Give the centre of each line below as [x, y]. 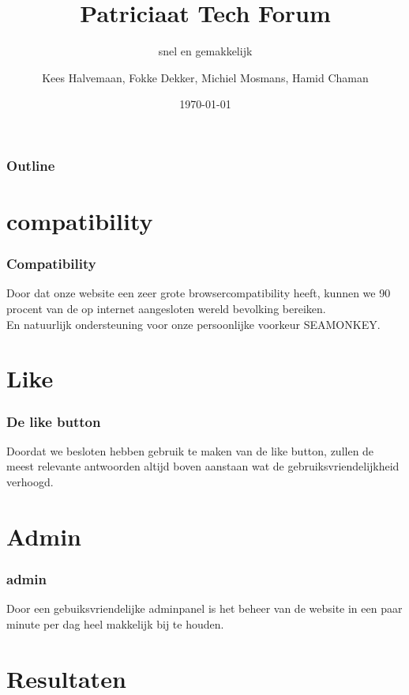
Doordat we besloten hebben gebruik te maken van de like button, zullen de [190, 450]
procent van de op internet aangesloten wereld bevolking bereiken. [166, 309]
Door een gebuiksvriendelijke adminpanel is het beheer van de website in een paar [204, 608]
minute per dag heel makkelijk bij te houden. [115, 623]
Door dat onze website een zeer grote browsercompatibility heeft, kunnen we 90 [199, 293]
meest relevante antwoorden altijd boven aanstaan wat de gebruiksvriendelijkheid [203, 466]
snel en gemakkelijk [205, 51]
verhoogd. [30, 481]
